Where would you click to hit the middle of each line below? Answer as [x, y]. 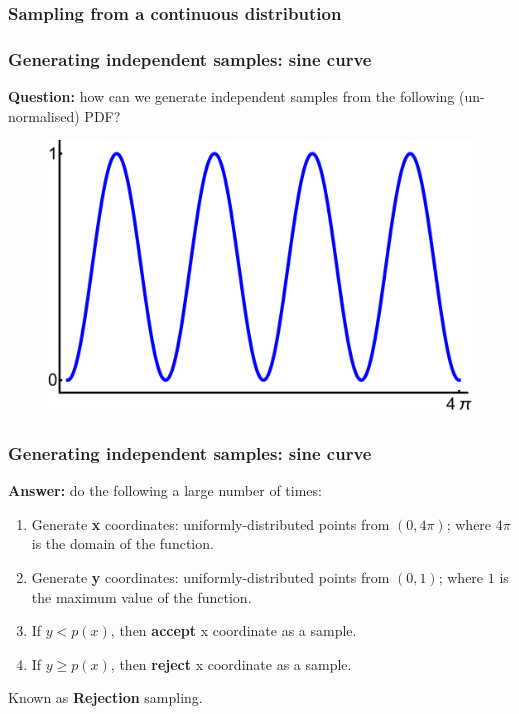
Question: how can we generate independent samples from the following [231, 96]
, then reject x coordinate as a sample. [231, 663]
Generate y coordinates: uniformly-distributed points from [210, 576]
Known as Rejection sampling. [105, 697]
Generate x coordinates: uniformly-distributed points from [210, 523]
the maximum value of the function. [141, 596]
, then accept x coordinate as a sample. [233, 630]
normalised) [44, 115]
